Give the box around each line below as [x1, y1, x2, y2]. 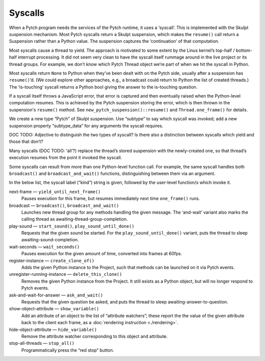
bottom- [236, 47, 253, 53]
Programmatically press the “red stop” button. [21, 347, 114, 353]
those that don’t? [9, 138, 44, 145]
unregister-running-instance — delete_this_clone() [9, 271, 122, 277]
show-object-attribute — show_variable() [9, 306, 99, 312]
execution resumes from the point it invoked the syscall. [9, 155, 122, 161]
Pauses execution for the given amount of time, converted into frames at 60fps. [21, 251, 183, 257]
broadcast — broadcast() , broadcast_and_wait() [9, 202, 119, 208]
